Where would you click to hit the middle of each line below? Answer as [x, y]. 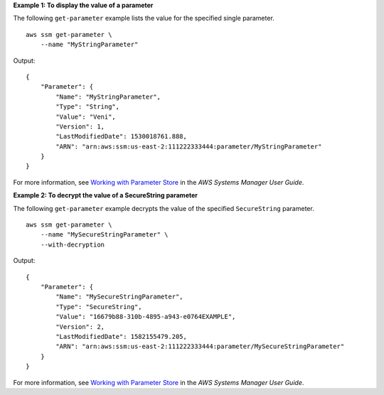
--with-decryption [73, 244]
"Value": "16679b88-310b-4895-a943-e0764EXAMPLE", [146, 317]
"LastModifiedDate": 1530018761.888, [122, 136]
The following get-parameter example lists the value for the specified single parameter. [144, 18]
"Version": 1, [80, 126]
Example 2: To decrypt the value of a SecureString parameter [106, 195]
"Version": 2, [80, 326]
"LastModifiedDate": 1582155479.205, [122, 336]
